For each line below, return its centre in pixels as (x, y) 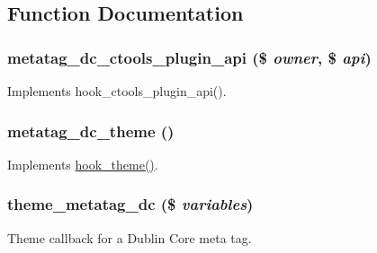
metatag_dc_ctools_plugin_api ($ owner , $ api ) (189, 57)
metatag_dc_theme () (91, 131)
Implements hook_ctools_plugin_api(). (117, 91)
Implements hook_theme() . (83, 164)
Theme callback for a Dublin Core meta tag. (130, 237)
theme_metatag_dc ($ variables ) (130, 204)
